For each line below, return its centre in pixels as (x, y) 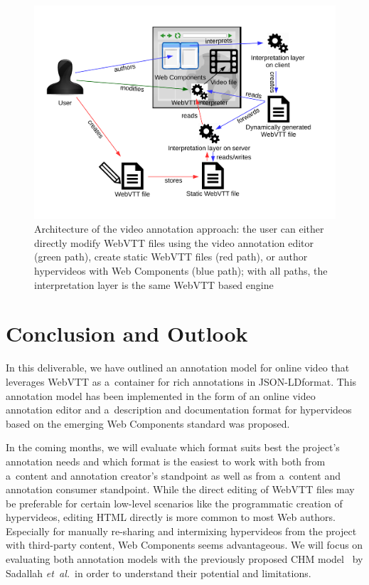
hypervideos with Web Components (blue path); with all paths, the (181, 271)
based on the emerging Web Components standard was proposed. (148, 423)
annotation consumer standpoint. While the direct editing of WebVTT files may (180, 489)
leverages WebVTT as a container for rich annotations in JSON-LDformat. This (181, 381)
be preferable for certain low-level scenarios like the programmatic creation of (174, 503)
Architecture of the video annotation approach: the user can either (179, 229)
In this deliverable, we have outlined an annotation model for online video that (178, 368)
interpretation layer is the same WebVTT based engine (154, 284)
